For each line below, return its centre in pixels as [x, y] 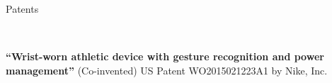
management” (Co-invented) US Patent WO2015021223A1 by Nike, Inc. [167, 70]
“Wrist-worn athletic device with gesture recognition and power [165, 56]
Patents [22, 9]
